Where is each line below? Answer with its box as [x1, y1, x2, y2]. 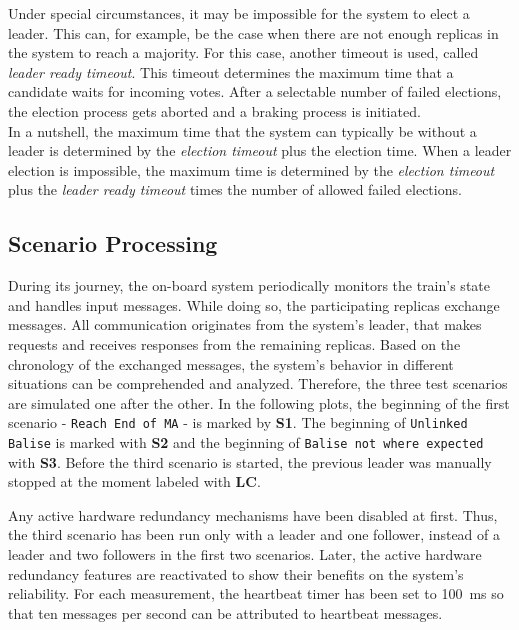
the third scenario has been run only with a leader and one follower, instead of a [8, 524, 500, 545]
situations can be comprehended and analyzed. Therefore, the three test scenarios [8, 373, 508, 394]
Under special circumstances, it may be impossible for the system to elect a [8, 3, 470, 23]
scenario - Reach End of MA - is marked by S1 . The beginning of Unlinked [8, 412, 468, 433]
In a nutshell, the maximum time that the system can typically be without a [8, 120, 477, 141]
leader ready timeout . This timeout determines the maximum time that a [8, 61, 454, 82]
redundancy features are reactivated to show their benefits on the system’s [8, 563, 464, 584]
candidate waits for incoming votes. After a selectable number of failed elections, [8, 81, 502, 102]
